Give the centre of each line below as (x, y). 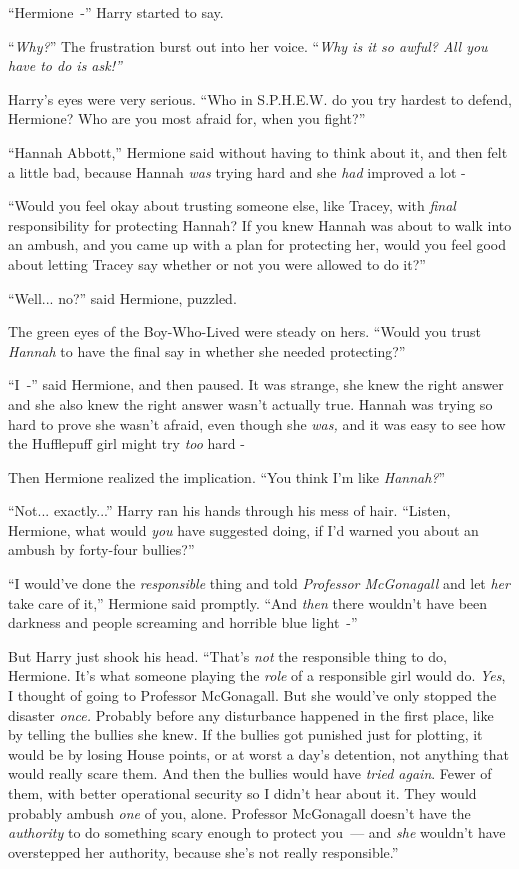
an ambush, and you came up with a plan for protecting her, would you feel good (257, 244)
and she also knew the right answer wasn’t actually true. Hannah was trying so (250, 403)
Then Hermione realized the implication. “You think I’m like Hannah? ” (227, 476)
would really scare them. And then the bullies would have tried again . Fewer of (250, 773)
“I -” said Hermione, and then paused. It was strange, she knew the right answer (256, 384)
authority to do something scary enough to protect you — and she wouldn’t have (257, 832)
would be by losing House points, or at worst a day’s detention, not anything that (258, 753)
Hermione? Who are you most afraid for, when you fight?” (187, 118)
